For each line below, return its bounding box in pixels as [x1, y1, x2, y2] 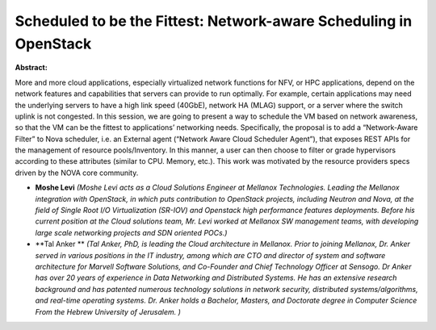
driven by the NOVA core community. [15, 168, 139, 178]
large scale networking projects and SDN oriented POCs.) [35, 228, 228, 237]
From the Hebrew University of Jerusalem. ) [35, 307, 182, 316]
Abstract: [15, 63, 48, 73]
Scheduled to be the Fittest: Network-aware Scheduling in [15, 12, 413, 30]
